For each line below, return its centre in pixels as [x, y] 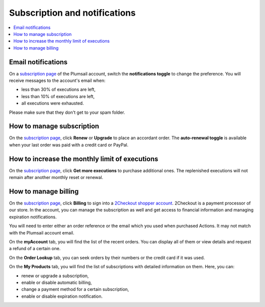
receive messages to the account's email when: [57, 80]
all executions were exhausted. [53, 103]
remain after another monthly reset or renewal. [56, 178]
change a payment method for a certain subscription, [75, 289]
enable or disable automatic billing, [57, 282]
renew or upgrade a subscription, [55, 276]
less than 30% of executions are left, [58, 90]
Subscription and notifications [72, 13]
